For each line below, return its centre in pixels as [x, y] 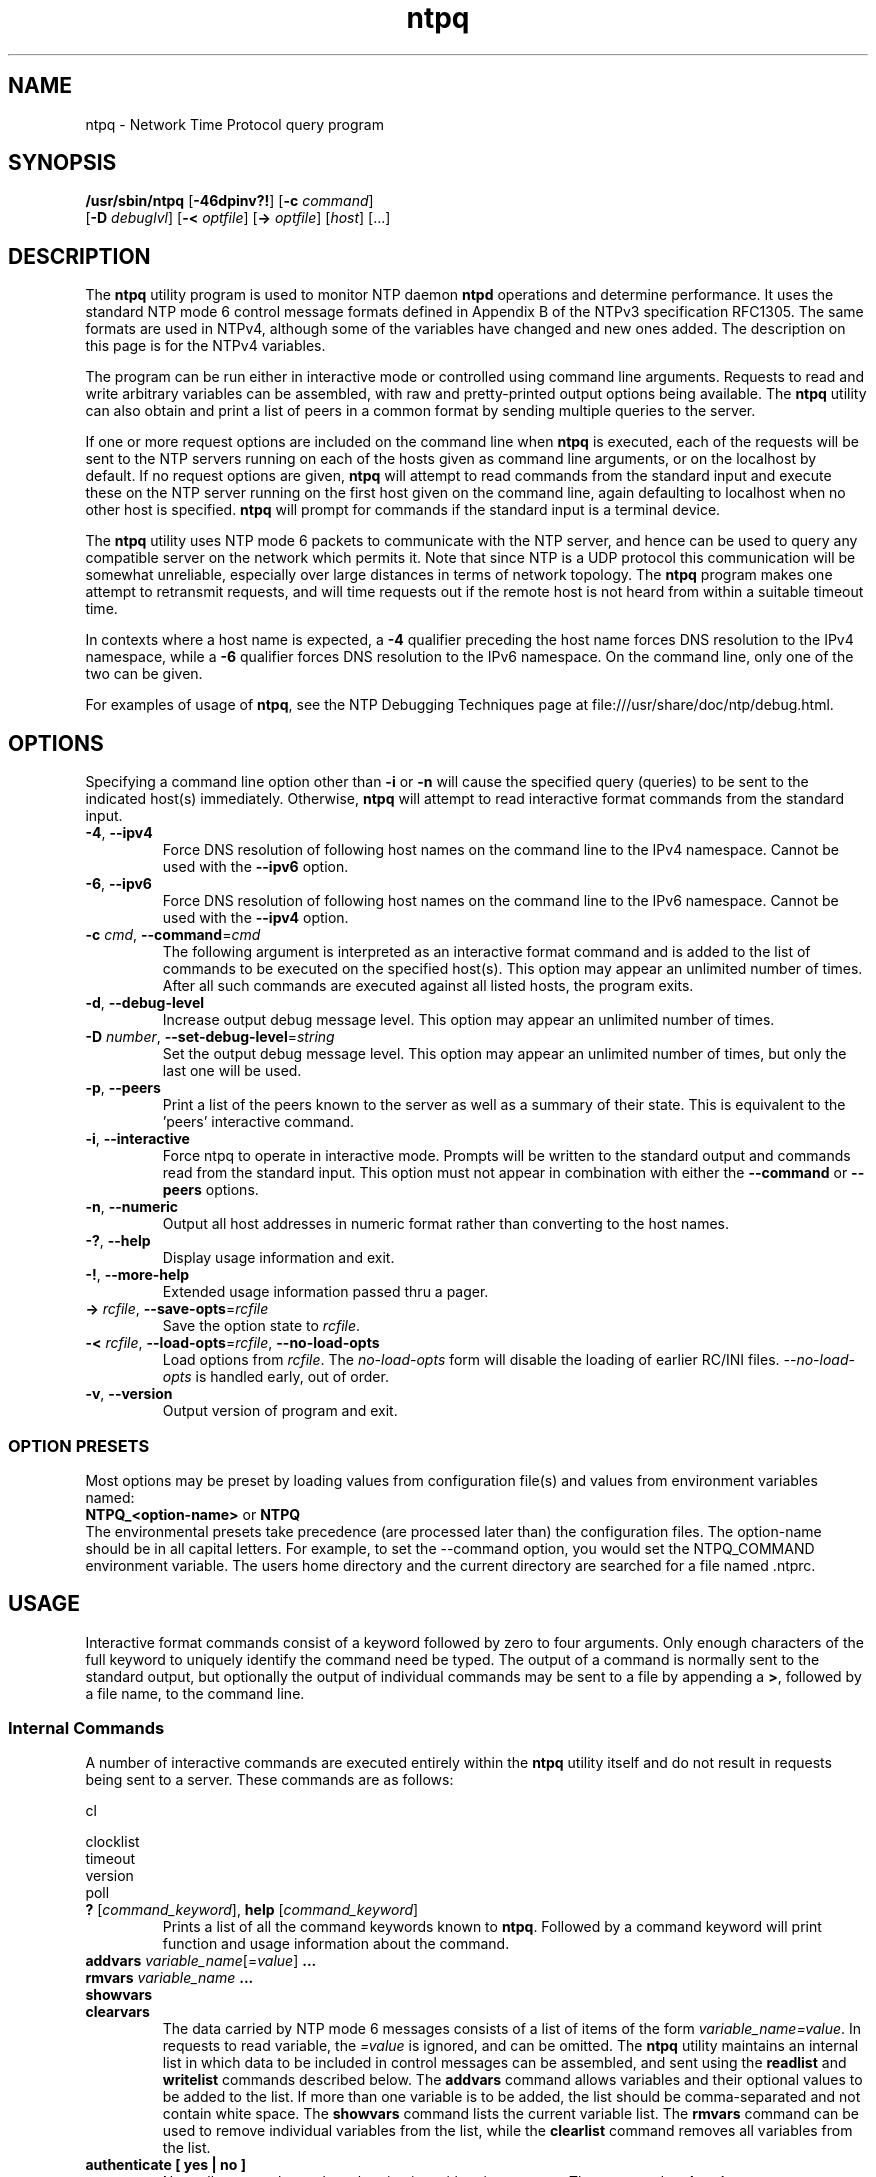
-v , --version [129, 1394]
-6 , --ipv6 [118, 884]
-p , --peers [123, 1088]
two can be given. [144, 674]
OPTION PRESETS [79, 1445]
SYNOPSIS [62, 163]
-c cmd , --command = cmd [173, 935]
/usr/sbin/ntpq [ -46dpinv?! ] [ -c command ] [229, 201]
